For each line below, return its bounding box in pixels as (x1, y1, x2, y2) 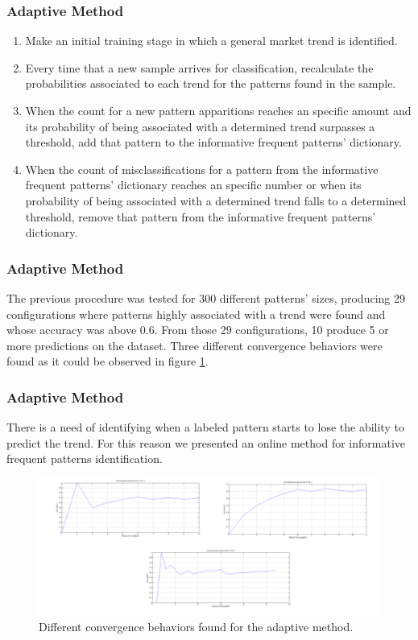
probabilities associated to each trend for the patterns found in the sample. (25, 75, 396, 92)
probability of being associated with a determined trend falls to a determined (25, 192, 407, 209)
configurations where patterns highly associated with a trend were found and (6, 305, 386, 322)
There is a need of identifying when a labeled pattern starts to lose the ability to (6, 419, 404, 436)
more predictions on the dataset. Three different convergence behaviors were (6, 337, 383, 353)
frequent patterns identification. (6, 450, 163, 467)
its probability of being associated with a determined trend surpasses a (25, 118, 375, 134)
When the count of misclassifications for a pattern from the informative (25, 160, 379, 177)
